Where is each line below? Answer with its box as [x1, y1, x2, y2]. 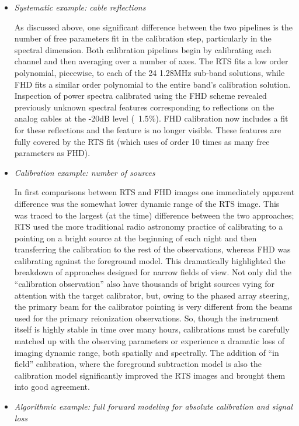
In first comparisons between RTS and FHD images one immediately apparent [14, 186, 295, 198]
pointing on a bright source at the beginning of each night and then [14, 231, 257, 244]
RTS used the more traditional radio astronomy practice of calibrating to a [14, 220, 283, 233]
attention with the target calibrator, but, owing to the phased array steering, [14, 289, 290, 301]
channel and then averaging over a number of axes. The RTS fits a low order [14, 55, 288, 67]
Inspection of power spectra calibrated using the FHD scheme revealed [14, 89, 267, 102]
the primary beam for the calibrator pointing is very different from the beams [14, 300, 293, 313]
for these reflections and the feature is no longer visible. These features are [14, 123, 281, 136]
